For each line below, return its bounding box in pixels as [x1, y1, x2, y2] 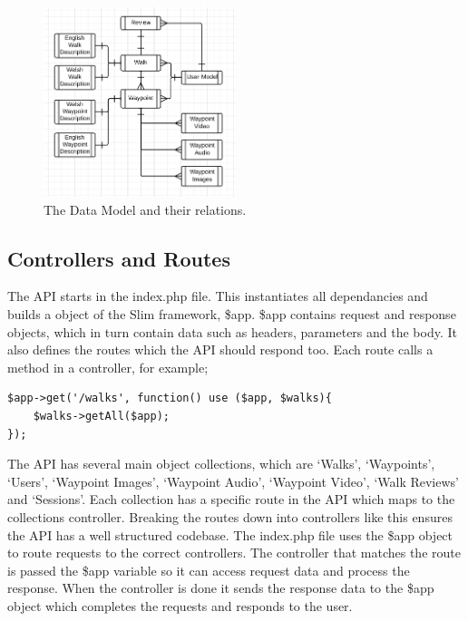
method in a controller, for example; [7, 357, 209, 376]
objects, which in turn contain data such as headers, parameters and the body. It [7, 322, 458, 341]
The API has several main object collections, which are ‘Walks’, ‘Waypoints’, [7, 454, 435, 473]
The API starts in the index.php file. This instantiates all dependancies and [7, 286, 428, 306]
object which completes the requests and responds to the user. [7, 596, 353, 615]
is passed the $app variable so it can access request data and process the [7, 560, 410, 579]
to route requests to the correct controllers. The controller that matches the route [7, 543, 461, 562]
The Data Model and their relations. [44, 199, 247, 218]
